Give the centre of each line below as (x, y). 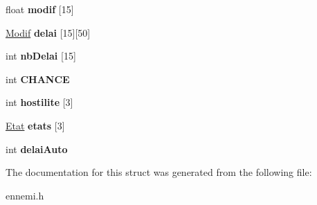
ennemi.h (25, 195)
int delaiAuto (37, 149)
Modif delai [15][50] (48, 32)
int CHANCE (38, 79)
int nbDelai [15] (41, 56)
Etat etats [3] (35, 125)
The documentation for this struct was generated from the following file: (159, 172)
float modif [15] (40, 9)
